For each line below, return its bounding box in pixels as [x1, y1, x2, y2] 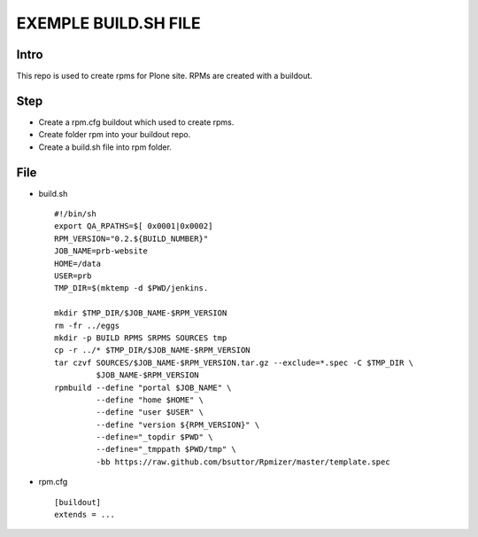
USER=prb [54, 271, 92, 281]
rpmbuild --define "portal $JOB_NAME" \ [54, 382, 232, 393]
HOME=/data [54, 258, 102, 268]
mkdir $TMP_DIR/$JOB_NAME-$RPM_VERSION [54, 308, 227, 318]
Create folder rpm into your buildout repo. [38, 129, 191, 140]
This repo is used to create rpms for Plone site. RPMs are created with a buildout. [16, 71, 313, 82]
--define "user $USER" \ [96, 408, 204, 417]
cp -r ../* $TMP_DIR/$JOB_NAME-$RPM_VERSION [54, 346, 251, 355]
